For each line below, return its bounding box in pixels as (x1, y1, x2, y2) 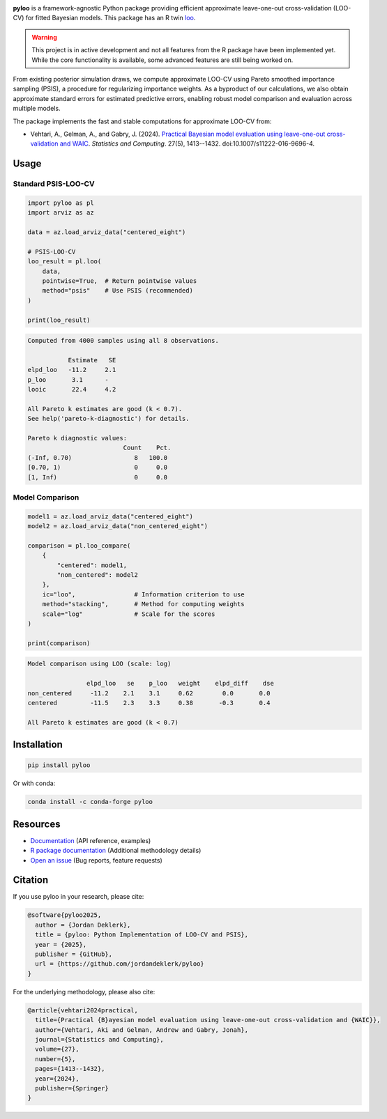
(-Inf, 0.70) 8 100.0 (27, 454, 167, 461)
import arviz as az (27, 209, 94, 217)
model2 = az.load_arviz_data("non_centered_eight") (27, 523, 208, 530)
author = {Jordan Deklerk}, (35, 920, 131, 929)
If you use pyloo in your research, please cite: (13, 893, 144, 901)
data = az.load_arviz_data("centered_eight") (27, 229, 186, 236)
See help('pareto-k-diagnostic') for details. (27, 415, 190, 423)
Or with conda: (13, 779, 56, 787)
